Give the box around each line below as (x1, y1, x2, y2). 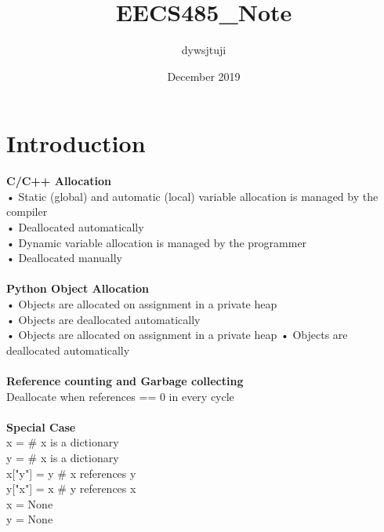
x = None (6, 495, 53, 512)
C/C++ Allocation (6, 173, 112, 189)
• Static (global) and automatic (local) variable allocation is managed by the (6, 188, 379, 204)
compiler (6, 203, 48, 220)
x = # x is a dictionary (6, 434, 119, 450)
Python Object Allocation (6, 280, 149, 297)
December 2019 (167, 67, 241, 84)
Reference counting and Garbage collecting (6, 372, 244, 388)
